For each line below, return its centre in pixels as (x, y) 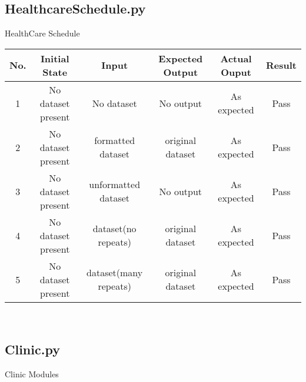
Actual (236, 58)
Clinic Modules (32, 373)
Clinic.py (32, 349)
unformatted (115, 185)
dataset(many (115, 273)
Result (281, 65)
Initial (55, 58)
